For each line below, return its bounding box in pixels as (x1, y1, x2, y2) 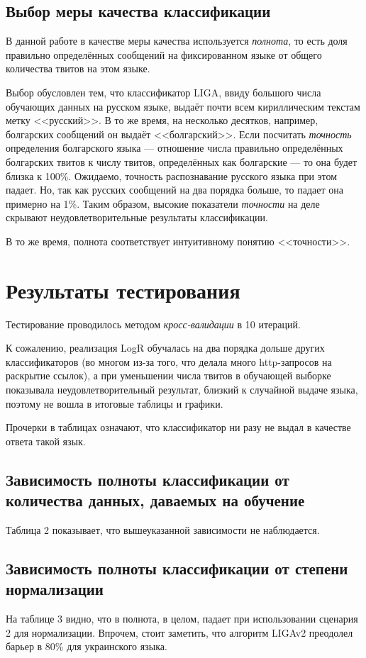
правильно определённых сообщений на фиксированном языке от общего (6, 47, 322, 62)
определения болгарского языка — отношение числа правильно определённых (6, 140, 343, 155)
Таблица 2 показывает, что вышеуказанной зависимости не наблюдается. (6, 522, 320, 537)
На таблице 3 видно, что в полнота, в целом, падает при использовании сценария (6, 611, 358, 626)
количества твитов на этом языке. (6, 61, 150, 76)
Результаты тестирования (6, 275, 240, 304)
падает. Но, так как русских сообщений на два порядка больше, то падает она (6, 182, 344, 197)
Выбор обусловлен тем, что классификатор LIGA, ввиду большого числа (6, 84, 321, 99)
